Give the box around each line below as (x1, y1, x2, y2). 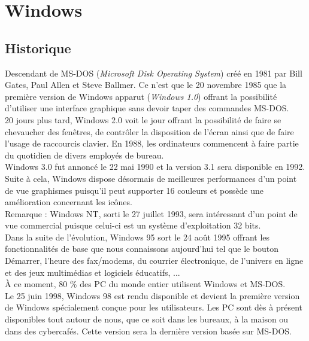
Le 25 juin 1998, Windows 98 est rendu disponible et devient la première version (5, 289, 300, 302)
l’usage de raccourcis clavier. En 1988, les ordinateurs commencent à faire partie (5, 137, 299, 150)
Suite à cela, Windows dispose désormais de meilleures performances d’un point (5, 172, 297, 184)
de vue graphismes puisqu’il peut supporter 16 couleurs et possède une (5, 184, 263, 196)
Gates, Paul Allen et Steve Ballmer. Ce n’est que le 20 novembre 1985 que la (5, 78, 287, 91)
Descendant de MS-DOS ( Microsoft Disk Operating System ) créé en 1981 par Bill (5, 66, 302, 79)
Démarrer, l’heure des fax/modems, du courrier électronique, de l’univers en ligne (5, 254, 304, 267)
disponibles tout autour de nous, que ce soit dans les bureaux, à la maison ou (5, 313, 289, 325)
